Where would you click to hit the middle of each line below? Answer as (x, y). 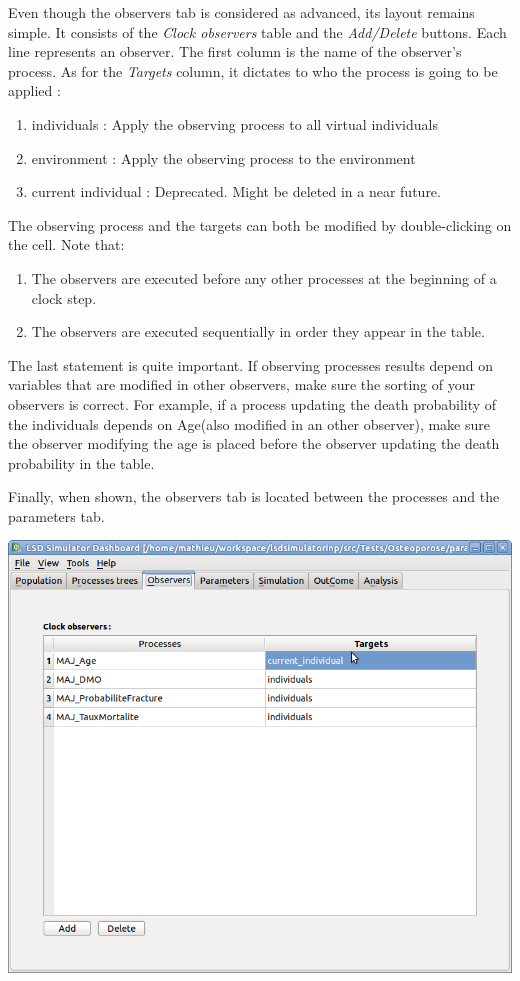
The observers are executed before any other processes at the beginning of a (264, 277)
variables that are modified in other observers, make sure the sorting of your (241, 384)
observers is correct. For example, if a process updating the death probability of (252, 403)
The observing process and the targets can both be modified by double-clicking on (260, 224)
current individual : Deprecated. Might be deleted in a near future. (236, 191)
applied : (34, 90)
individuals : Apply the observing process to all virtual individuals (234, 123)
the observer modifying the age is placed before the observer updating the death (254, 443)
